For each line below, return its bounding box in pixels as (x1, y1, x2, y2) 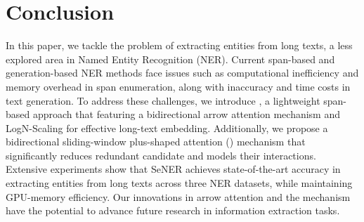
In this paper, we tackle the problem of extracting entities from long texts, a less (6, 38, 353, 53)
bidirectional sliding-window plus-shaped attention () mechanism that (6, 134, 306, 149)
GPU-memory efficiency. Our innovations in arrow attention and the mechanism (6, 189, 351, 204)
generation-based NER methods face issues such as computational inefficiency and (6, 65, 359, 80)
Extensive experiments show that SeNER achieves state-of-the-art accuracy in (6, 162, 341, 176)
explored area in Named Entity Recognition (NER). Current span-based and (6, 51, 335, 66)
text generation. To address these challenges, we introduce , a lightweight (6, 93, 320, 107)
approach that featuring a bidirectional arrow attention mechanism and (32, 107, 340, 122)
